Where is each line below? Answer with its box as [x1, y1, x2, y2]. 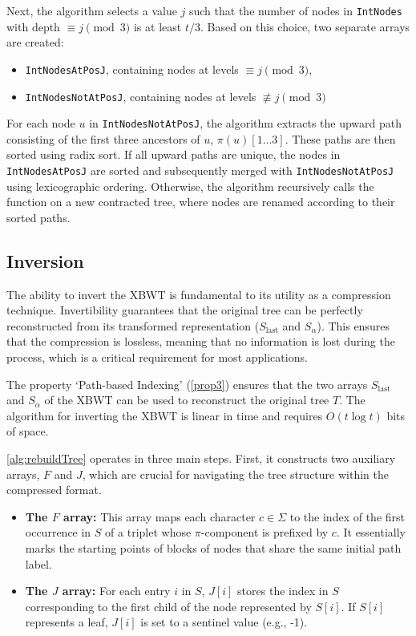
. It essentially [336, 524, 406, 541]
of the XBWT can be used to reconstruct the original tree [44, 391, 329, 408]
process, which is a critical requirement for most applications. [6, 349, 308, 366]
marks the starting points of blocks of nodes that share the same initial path [25, 539, 402, 556]
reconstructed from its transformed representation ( [6, 317, 260, 334]
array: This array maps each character [63, 508, 256, 525]
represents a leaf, [25, 614, 108, 630]
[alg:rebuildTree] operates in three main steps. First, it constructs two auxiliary [6, 449, 396, 466]
